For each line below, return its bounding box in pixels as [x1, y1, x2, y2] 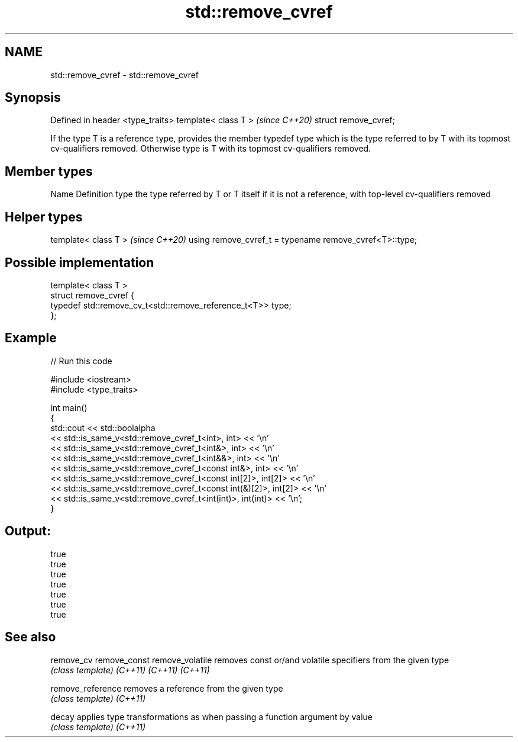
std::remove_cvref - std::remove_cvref [50, 69, 199, 80]
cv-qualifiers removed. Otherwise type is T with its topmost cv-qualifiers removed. [50, 143, 371, 154]
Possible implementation [5, 255, 154, 270]
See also [5, 629, 56, 645]
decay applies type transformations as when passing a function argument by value [50, 711, 373, 722]
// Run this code [50, 355, 112, 366]
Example [5, 330, 57, 346]
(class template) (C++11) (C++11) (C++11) [50, 664, 210, 675]
